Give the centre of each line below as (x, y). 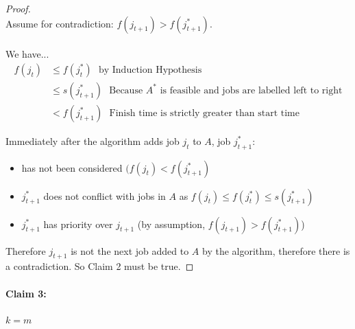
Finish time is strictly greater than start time (204, 113)
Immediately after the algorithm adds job (93, 140)
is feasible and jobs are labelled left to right (251, 90)
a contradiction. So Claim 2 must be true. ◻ (100, 266)
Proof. (18, 8)
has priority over (78, 224)
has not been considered (72, 167)
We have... (27, 54)
